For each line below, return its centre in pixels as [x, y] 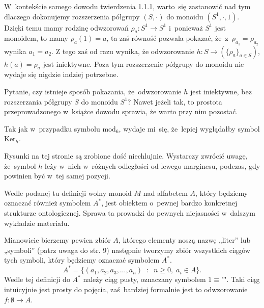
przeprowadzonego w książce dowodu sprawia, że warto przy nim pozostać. [121, 111]
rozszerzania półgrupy [38, 101]
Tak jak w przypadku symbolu [52, 128]
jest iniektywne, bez [221, 91]
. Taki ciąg [243, 279]
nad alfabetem [165, 193]
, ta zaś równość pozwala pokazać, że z [167, 38]
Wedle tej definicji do [37, 279]
